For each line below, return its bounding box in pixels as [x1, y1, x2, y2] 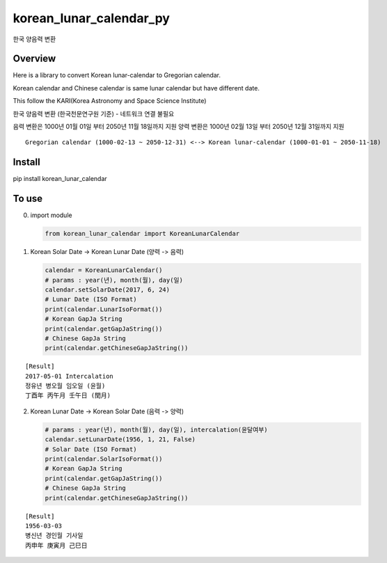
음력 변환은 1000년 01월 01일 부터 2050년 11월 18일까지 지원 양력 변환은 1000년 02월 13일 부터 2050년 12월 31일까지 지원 [13, 122, 345, 131]
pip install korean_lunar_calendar [13, 175, 107, 183]
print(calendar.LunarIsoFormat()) [45, 305, 163, 313]
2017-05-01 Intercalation [25, 372, 114, 380]
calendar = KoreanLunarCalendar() [45, 267, 163, 274]
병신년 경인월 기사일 [25, 532, 84, 539]
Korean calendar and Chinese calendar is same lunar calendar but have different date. [13, 84, 260, 92]
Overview [13, 53, 56, 65]
